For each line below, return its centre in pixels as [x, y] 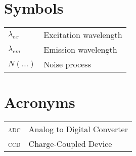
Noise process [67, 64]
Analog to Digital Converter [78, 129]
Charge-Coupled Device [70, 144]
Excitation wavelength [83, 35]
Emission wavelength [80, 50]
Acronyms [40, 102]
